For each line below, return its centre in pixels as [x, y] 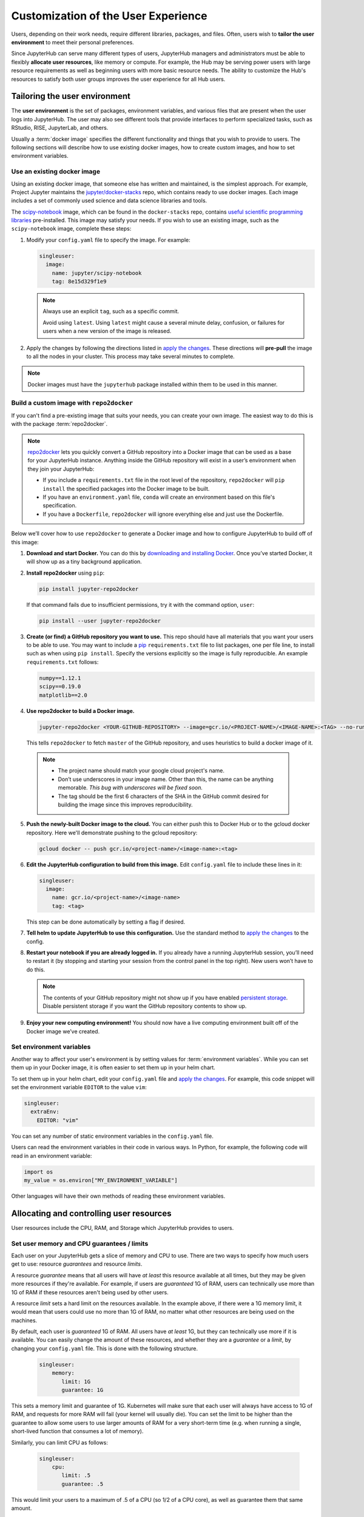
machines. [24, 1320]
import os [39, 1172]
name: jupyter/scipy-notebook [97, 273]
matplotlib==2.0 [63, 695]
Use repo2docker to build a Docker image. [80, 711]
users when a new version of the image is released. [107, 331]
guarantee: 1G [83, 1390]
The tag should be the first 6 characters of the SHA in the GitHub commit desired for [163, 796]
